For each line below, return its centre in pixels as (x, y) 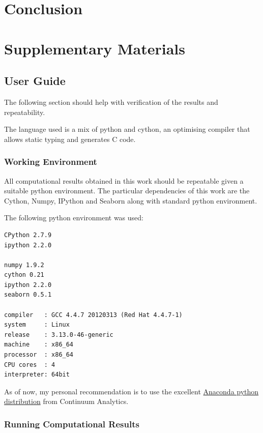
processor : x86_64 (39, 355)
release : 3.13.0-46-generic (59, 335)
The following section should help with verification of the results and (111, 102)
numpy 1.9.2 (24, 265)
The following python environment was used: (74, 218)
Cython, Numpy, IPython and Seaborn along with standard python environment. (131, 200)
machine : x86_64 (39, 345)
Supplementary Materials (95, 48)
